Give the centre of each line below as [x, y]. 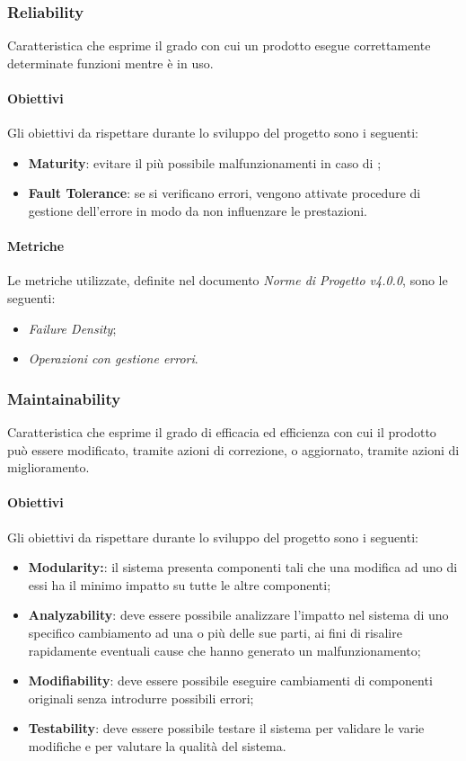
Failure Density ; [72, 328]
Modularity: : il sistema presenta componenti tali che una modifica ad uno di [243, 567]
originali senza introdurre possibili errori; [141, 698]
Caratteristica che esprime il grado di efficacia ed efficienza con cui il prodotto [222, 431]
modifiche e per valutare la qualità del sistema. [157, 745]
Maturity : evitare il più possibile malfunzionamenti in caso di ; [205, 162]
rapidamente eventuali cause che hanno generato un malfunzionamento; [224, 650]
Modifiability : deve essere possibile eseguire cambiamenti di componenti [230, 680]
